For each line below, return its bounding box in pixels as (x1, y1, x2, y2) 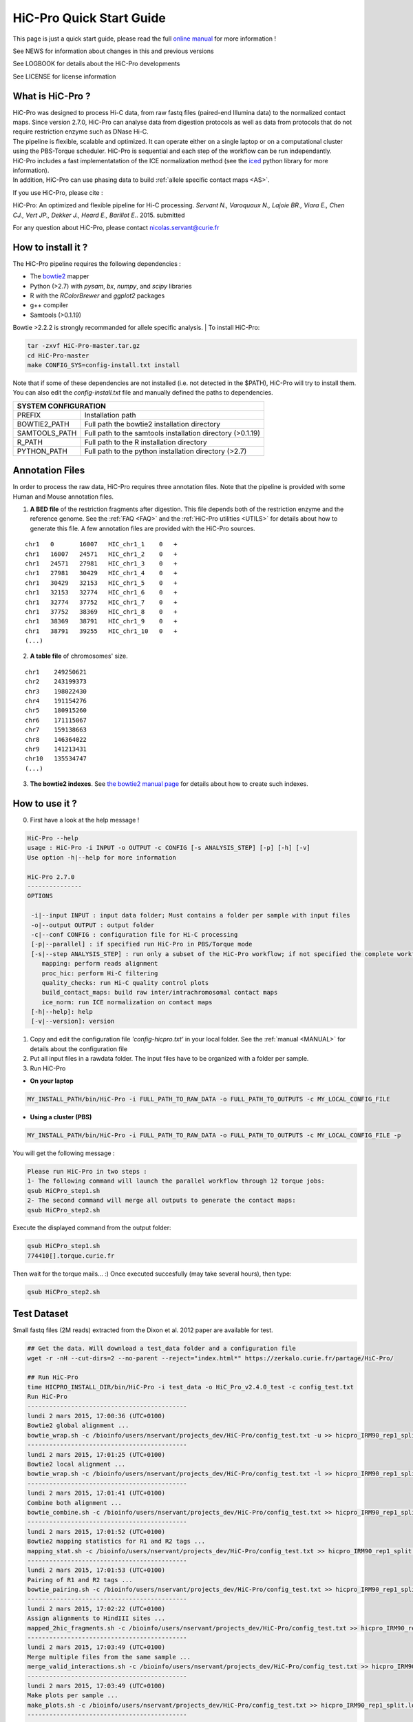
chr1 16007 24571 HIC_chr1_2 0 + (25, 550, 178, 558)
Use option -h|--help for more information (27, 853, 177, 861)
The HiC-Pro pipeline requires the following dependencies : (12, 259, 182, 268)
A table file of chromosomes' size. (30, 652, 129, 661)
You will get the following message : (12, 1149, 115, 1157)
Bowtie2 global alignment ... (27, 1422, 129, 1429)
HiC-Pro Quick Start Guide (12, 10, 167, 25)
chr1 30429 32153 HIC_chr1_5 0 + (25, 579, 178, 587)
